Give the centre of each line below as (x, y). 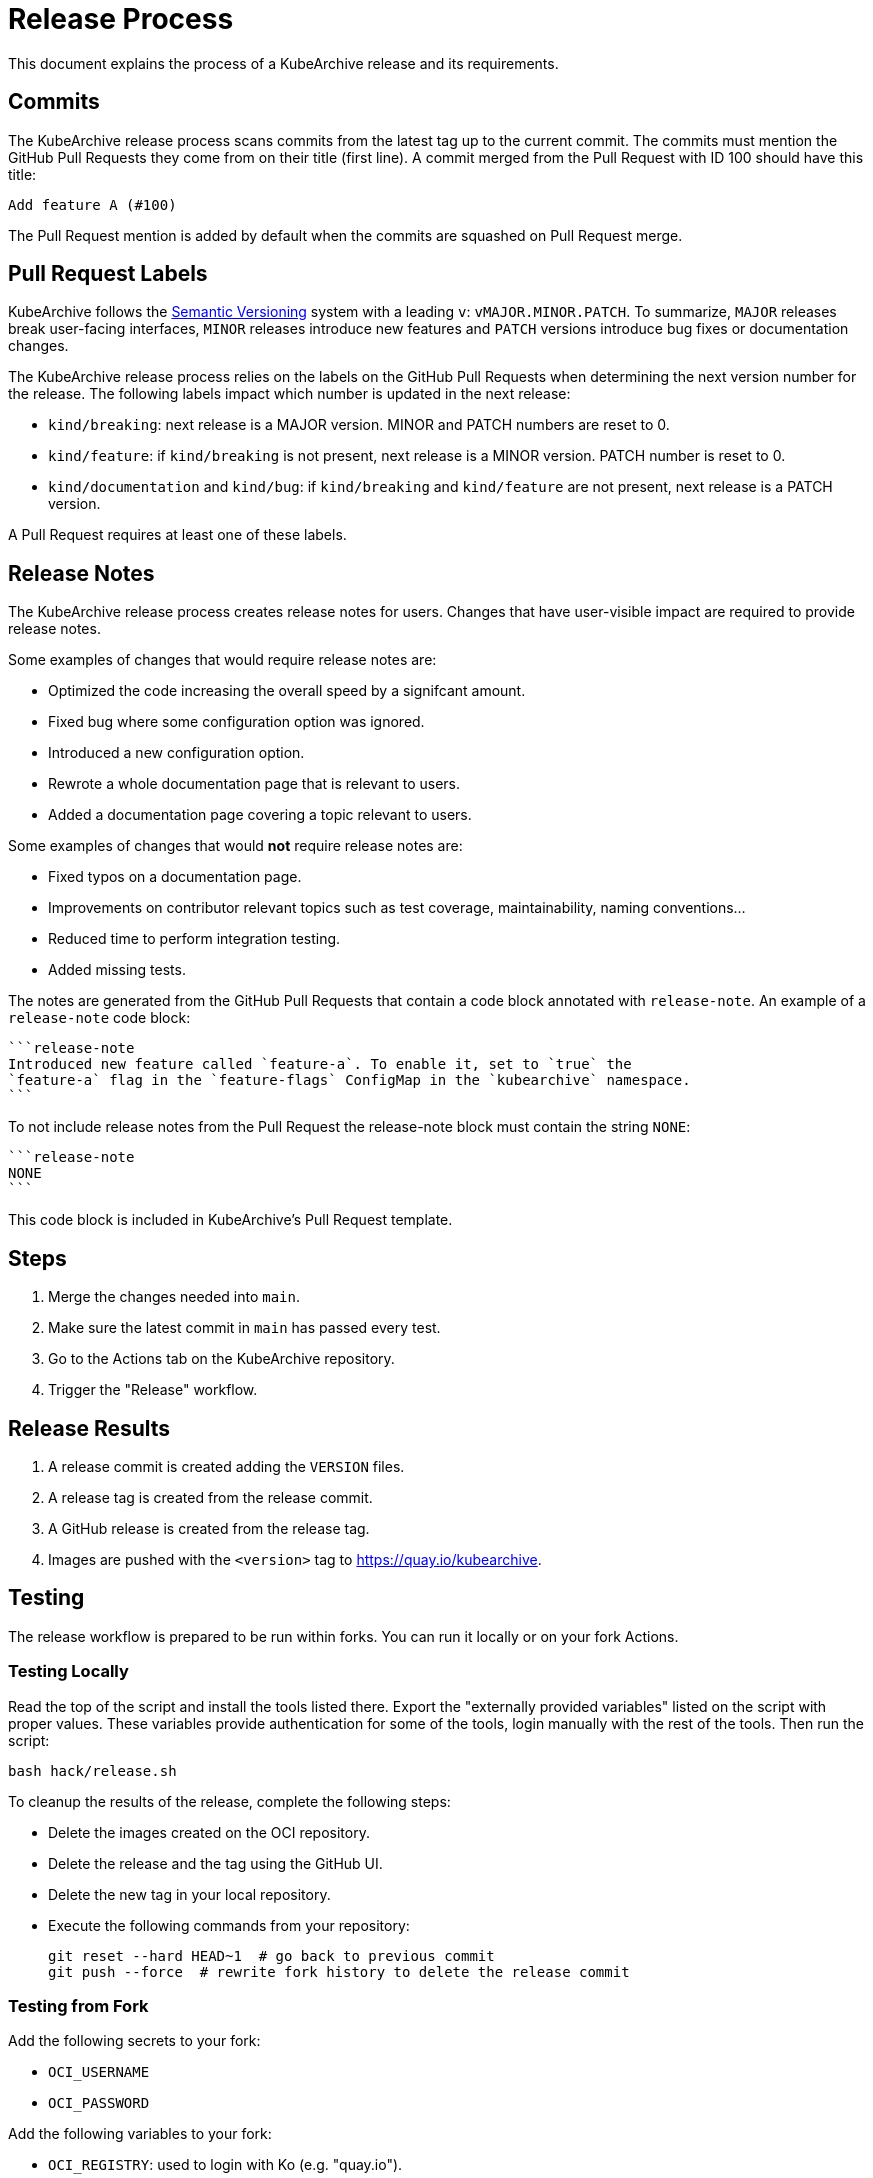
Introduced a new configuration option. (176, 753)
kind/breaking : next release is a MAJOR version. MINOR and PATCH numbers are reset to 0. (359, 425)
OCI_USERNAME (99, 2072)
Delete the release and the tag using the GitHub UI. (215, 1863)
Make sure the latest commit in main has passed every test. (244, 1328)
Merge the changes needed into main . (174, 1297)
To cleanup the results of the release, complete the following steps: (229, 1801)
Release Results (89, 1428)
